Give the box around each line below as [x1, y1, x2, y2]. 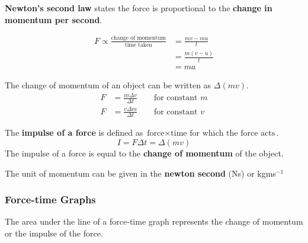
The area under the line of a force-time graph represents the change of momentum [5, 215, 303, 228]
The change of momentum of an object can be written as [5, 79, 211, 91]
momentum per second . [5, 13, 102, 25]
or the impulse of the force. [5, 226, 103, 239]
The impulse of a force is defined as [5, 126, 143, 139]
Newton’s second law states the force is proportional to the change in [5, 2, 272, 14]
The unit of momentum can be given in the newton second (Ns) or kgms [5, 167, 276, 179]
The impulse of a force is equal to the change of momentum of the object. [5, 146, 284, 159]
